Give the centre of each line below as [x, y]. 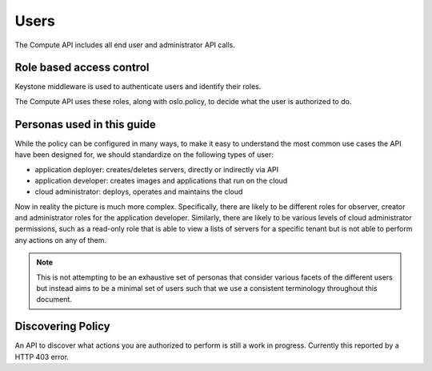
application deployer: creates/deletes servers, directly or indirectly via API [157, 169]
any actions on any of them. [61, 240]
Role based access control [82, 68]
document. [54, 300]
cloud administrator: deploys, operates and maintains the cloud [139, 192]
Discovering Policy [63, 327]
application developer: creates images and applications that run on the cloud [161, 180]
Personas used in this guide [85, 124]
